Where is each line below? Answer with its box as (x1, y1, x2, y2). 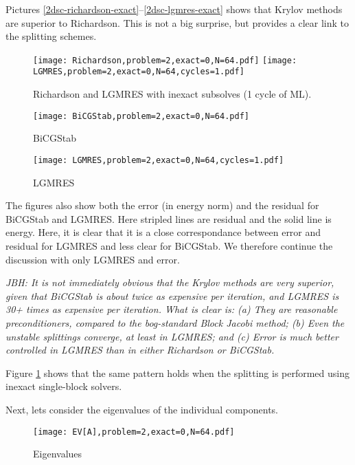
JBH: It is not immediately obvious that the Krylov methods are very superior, (5, 275, 334, 290)
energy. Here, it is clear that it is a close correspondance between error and (5, 225, 321, 239)
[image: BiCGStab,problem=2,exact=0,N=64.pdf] (33, 111, 249, 121)
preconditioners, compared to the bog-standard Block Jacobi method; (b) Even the (5, 315, 345, 329)
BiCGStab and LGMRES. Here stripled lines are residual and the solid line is (5, 211, 332, 226)
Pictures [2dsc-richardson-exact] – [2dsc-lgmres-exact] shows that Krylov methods (5, 2, 343, 16)
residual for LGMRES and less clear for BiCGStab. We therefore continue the (5, 238, 333, 252)
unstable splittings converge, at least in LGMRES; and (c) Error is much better (5, 329, 339, 343)
